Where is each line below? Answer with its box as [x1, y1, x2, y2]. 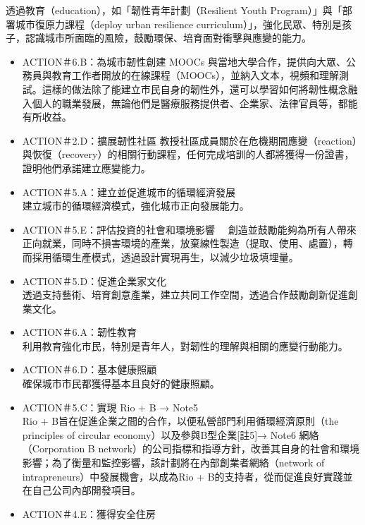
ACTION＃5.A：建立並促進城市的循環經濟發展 [22, 184, 235, 199]
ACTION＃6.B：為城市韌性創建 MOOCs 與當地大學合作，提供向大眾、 [22, 54, 346, 68]
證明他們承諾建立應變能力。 [22, 160, 151, 175]
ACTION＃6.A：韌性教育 [22, 325, 137, 339]
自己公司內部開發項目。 [32, 483, 141, 497]
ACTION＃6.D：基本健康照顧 [22, 362, 157, 377]
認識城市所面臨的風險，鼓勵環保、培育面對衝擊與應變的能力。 [25, 30, 311, 45]
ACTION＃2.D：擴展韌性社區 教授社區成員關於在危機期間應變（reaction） [22, 133, 357, 147]
